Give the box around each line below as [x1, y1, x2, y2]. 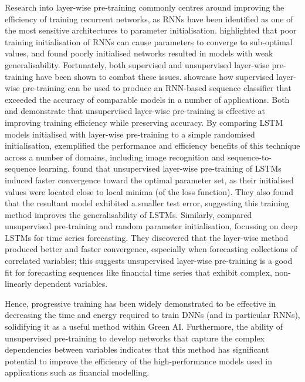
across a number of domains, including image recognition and [5, 150, 225, 163]
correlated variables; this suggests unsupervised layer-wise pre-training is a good [5, 254, 293, 267]
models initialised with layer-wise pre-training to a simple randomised [5, 128, 255, 140]
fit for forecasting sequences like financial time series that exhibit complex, [5, 266, 272, 278]
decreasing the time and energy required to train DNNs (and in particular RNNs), [5, 309, 300, 321]
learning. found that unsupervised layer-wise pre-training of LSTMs [39, 162, 282, 175]
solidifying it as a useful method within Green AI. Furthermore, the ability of [5, 320, 283, 333]
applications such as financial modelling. [5, 366, 150, 378]
